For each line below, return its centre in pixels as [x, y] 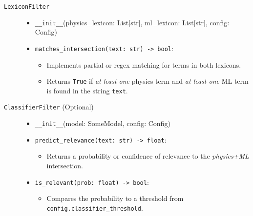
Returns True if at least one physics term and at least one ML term [148, 81]
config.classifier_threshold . [95, 207]
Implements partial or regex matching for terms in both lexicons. [144, 64]
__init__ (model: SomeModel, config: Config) [103, 123]
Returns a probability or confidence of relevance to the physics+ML [148, 156]
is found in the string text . [87, 90]
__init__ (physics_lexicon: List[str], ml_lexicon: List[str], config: [132, 22]
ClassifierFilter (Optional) [49, 107]
